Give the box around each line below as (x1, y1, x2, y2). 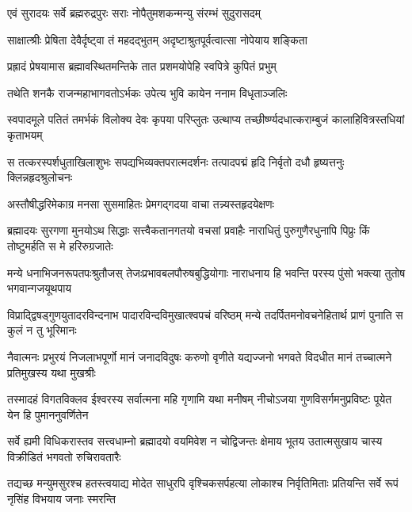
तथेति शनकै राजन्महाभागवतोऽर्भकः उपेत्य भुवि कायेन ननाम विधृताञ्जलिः (7, 84, 288, 101)
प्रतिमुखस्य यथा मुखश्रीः (7, 364, 96, 380)
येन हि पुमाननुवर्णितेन (7, 406, 89, 422)
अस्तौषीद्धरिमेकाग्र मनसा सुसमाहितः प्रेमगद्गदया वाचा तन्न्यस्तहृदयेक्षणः (7, 195, 274, 212)
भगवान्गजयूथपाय (7, 280, 72, 296)
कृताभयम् (7, 126, 43, 143)
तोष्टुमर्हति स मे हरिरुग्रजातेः (7, 237, 113, 254)
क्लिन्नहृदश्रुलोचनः (7, 169, 73, 185)
